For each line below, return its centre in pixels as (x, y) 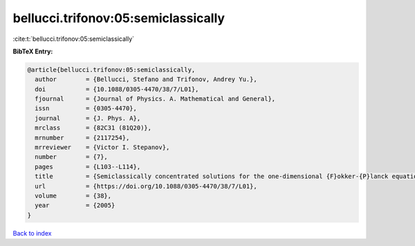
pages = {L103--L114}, (88, 167)
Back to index (32, 233)
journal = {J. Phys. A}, (88, 118)
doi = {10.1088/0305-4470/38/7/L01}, (117, 89)
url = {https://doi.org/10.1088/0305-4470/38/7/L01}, (146, 186)
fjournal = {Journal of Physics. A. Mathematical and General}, (155, 99)
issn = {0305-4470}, (86, 108)
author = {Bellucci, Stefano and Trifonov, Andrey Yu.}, (146, 79)
